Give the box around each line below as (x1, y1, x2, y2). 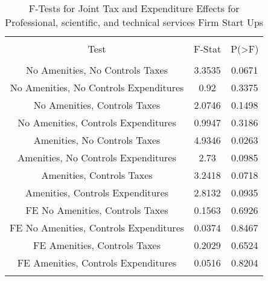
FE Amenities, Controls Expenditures (17, 256, 177, 270)
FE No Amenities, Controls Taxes (25, 203, 168, 217)
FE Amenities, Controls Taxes (33, 238, 161, 252)
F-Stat (194, 42, 222, 56)
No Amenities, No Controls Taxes (26, 63, 168, 77)
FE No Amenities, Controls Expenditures (10, 221, 185, 234)
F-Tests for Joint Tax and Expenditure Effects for (28, 1, 240, 15)
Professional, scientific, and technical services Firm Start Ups (5, 15, 264, 29)
